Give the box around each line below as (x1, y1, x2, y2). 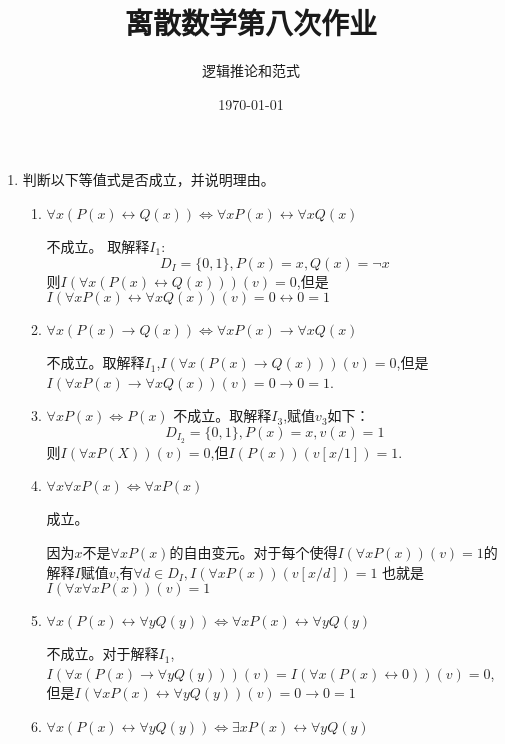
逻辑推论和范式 (202, 60, 300, 81)
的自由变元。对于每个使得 (169, 541, 338, 562)
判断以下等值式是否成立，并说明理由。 (22, 169, 275, 190)
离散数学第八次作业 (124, 2, 377, 43)
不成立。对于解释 (46, 643, 159, 664)
